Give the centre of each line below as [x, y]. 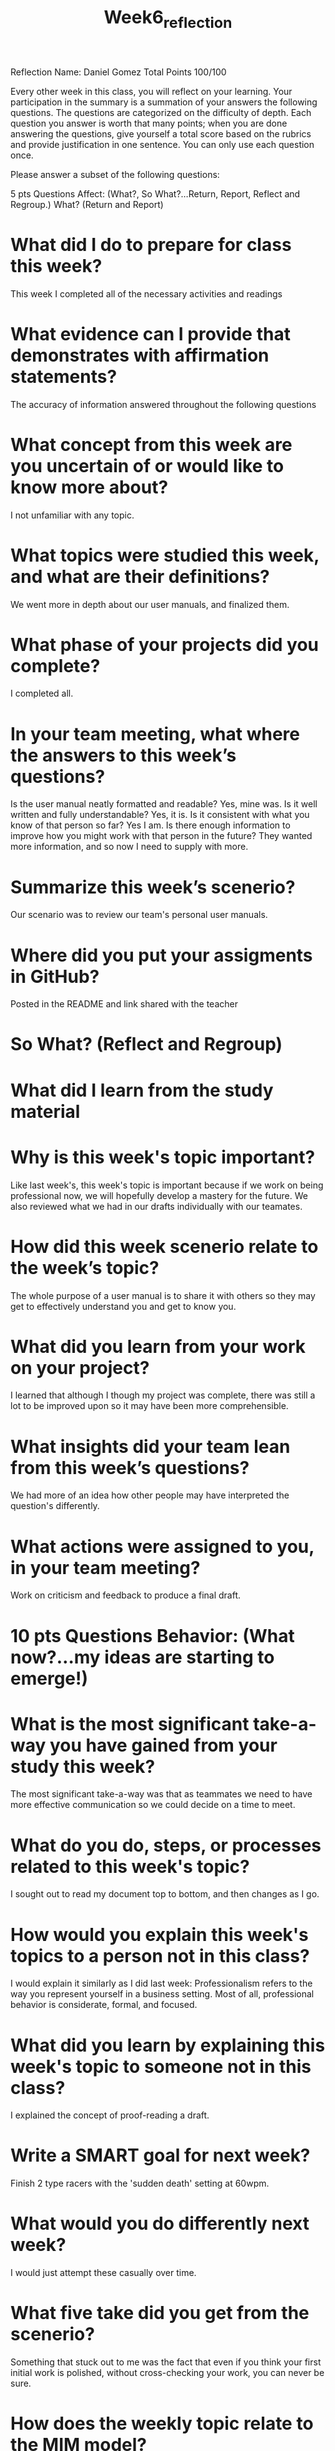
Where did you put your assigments [161, 955]
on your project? [80, 1367]
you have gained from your [163, 1745]
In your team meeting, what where [155, 733]
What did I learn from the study [142, 1090]
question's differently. [55, 1506]
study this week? [83, 1766]
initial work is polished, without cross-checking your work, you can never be [167, 2373]
